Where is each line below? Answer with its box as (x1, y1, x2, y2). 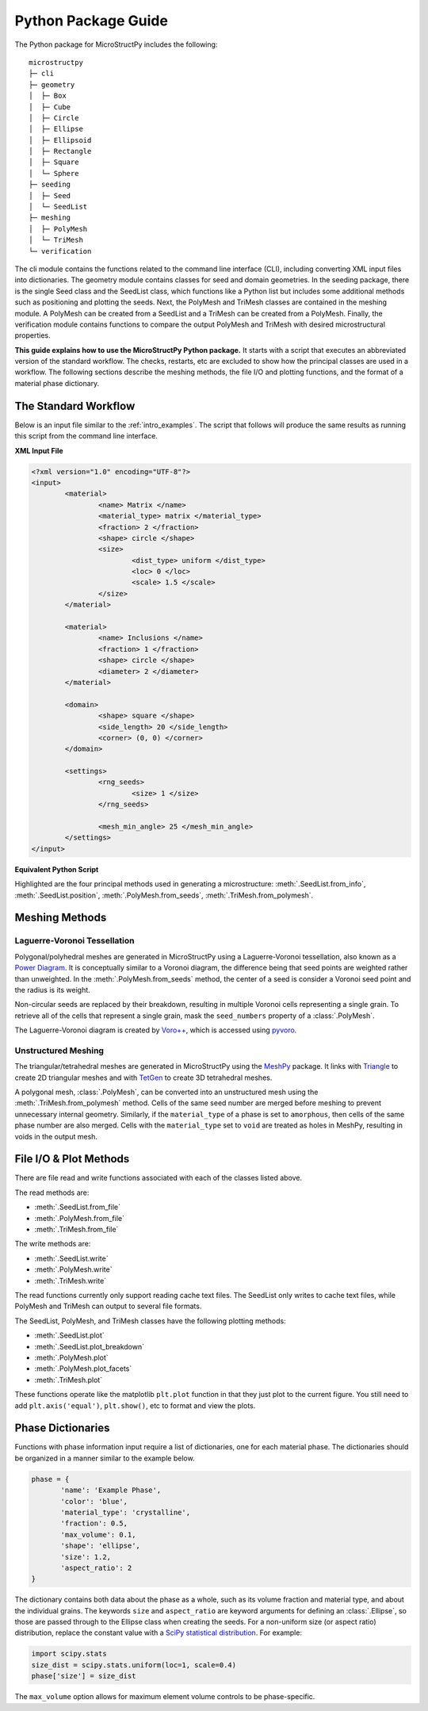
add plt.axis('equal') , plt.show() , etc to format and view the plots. (14, 1400, 256, 1411)
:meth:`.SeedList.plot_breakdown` (34, 1342, 144, 1351)
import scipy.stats (31, 1649, 107, 1659)
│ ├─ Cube (29, 102, 71, 111)
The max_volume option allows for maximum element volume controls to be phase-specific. (14, 1692, 315, 1701)
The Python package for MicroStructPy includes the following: (14, 40, 218, 49)
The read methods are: (14, 1188, 90, 1197)
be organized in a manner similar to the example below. (14, 1453, 195, 1463)
